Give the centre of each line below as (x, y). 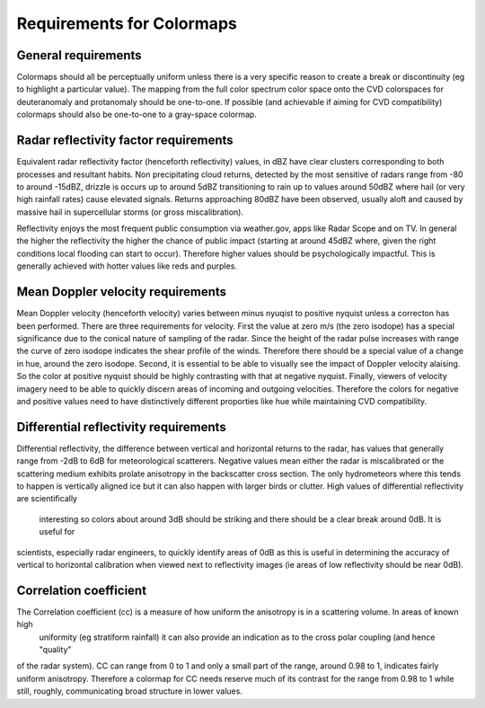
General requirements (79, 55)
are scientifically (47, 499)
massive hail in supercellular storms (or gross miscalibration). (130, 212)
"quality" (55, 650)
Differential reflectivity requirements (121, 427)
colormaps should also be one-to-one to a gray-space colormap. (137, 115)
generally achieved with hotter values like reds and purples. (127, 266)
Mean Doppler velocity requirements (122, 292)
